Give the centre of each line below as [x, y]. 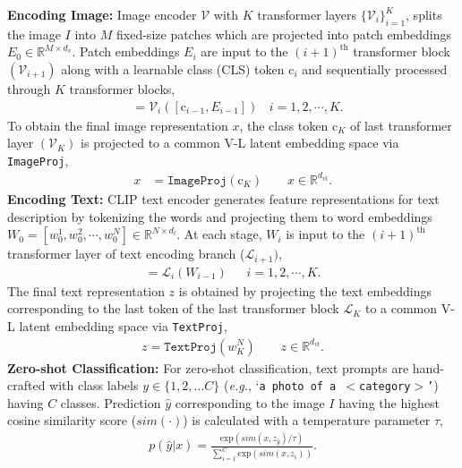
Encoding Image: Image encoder [102, 14]
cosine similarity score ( [72, 420]
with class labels [94, 385]
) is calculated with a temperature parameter [307, 420]
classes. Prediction [111, 402]
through [29, 88]
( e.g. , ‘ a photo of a [280, 385]
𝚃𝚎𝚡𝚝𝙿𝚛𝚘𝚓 [191, 347]
